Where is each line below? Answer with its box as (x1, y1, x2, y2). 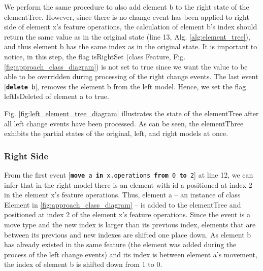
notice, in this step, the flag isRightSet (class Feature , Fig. (4, 51, 186, 61)
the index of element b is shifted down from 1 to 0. (4, 259, 162, 269)
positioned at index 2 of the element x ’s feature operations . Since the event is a (4, 209, 250, 220)
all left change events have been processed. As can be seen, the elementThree (4, 118, 244, 128)
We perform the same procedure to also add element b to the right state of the (4, 2, 249, 12)
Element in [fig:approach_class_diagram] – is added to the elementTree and (4, 199, 241, 210)
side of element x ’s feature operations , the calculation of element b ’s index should (4, 21, 257, 32)
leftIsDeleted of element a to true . (4, 91, 109, 101)
